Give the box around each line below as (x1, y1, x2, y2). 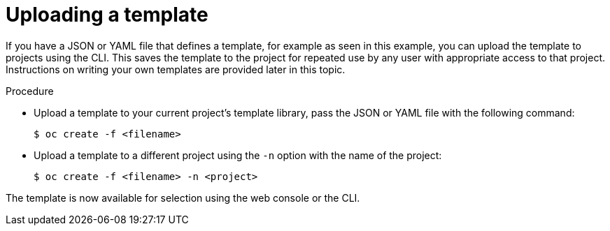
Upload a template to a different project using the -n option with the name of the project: (34, 149, 442, 161)
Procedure (6, 84, 54, 97)
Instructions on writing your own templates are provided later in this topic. (6, 63, 346, 75)
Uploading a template (6, 3, 208, 27)
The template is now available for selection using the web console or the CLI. (6, 191, 360, 204)
